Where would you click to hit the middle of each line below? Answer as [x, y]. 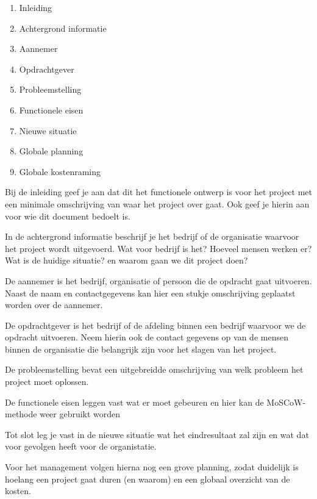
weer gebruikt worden [80, 414]
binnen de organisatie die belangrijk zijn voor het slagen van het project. [141, 349]
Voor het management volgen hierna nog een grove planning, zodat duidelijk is [152, 467]
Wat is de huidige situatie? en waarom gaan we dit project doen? [126, 260]
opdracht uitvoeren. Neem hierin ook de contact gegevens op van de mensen [147, 337]
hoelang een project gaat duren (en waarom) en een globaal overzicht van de [148, 479]
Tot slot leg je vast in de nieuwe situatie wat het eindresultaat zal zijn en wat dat [157, 434]
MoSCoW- [286, 402]
